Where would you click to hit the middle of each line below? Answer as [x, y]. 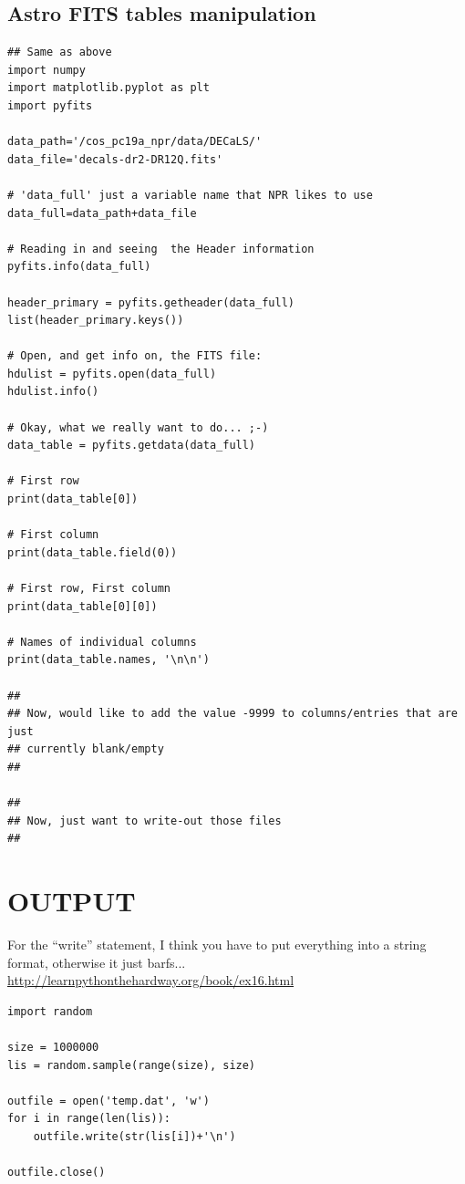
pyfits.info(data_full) [79, 267]
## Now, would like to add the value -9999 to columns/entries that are [232, 714]
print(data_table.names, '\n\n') [108, 660]
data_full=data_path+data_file [102, 213]
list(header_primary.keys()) [96, 321]
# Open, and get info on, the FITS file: [135, 356]
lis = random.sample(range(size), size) [132, 1065]
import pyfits [50, 105]
